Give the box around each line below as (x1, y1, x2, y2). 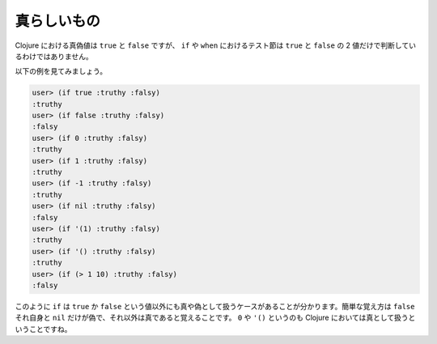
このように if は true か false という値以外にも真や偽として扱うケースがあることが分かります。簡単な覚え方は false (15, 301, 415, 311)
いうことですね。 (15, 324, 72, 333)
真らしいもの (15, 12, 101, 30)
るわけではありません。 (15, 51, 93, 61)
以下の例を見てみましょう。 (15, 66, 108, 76)
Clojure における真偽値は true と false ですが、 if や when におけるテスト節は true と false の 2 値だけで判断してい (15, 40, 417, 50)
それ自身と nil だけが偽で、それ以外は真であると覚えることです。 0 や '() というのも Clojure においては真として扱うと (15, 312, 416, 323)
